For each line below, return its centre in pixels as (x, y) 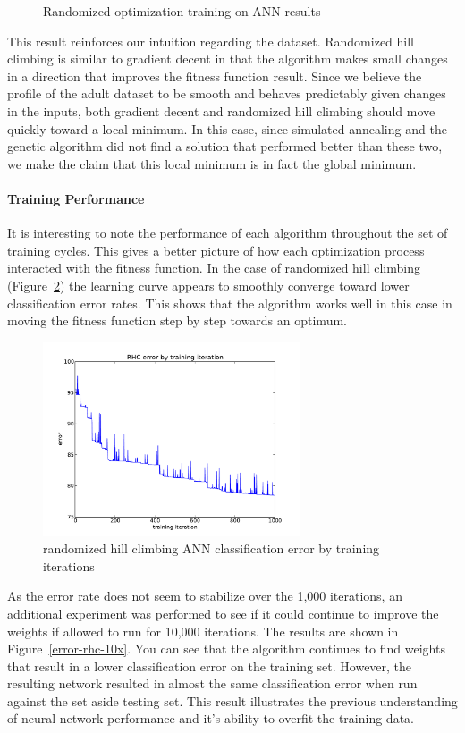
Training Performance (76, 198)
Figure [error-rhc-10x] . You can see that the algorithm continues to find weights (226, 649)
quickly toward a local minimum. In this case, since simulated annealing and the (227, 128)
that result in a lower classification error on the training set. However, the (210, 666)
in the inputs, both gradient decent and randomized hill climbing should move (221, 110)
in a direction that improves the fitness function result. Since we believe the (215, 76)
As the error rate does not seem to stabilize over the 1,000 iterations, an (205, 596)
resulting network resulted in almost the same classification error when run (212, 683)
